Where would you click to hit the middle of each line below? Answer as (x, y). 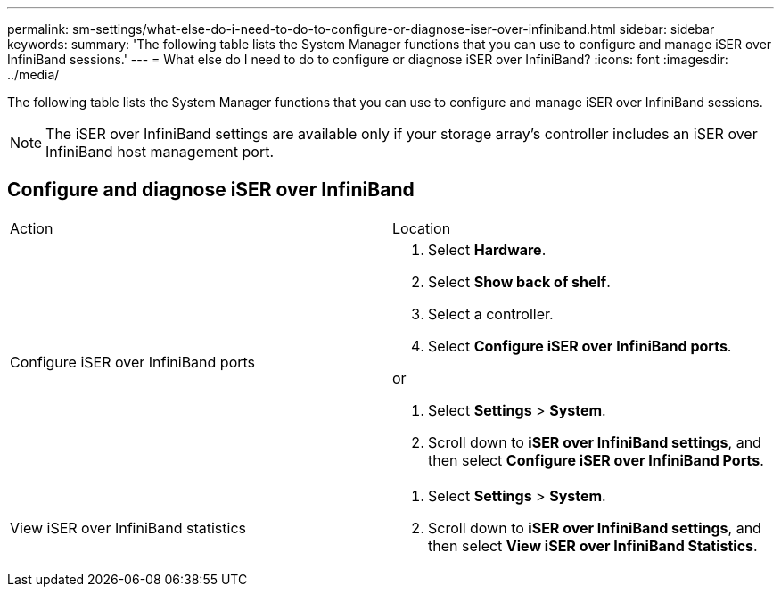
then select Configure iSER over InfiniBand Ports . (596, 460)
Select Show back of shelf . (519, 281)
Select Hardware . (487, 249)
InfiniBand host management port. (160, 152)
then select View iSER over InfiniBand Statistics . (593, 545)
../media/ (33, 74)
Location (422, 228)
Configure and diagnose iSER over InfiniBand (211, 190)
